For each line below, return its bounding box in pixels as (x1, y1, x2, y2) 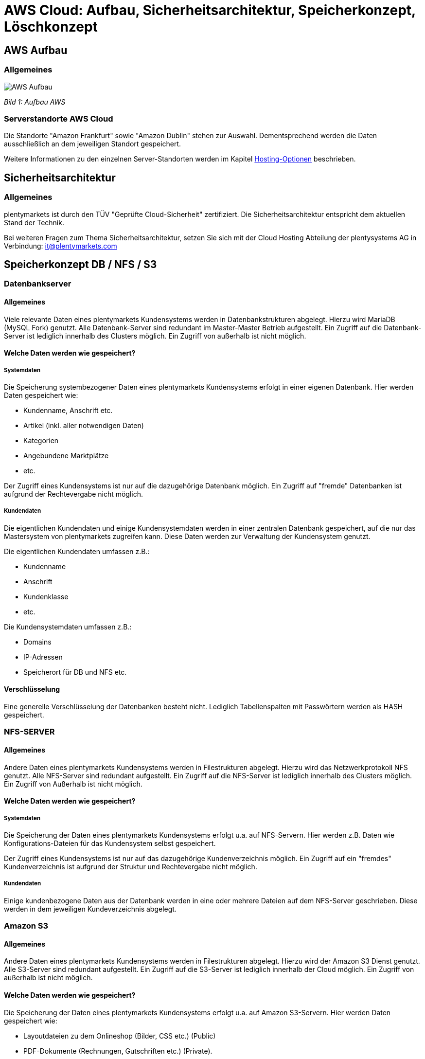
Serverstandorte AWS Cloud (4, 113, 113, 124)
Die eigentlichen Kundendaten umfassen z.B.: (4, 547, 150, 556)
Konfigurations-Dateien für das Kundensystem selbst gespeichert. (4, 839, 216, 847)
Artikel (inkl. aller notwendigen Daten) (23, 421, 144, 430)
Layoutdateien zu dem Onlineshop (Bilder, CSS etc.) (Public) (23, 1031, 216, 1040)
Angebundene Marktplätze (23, 451, 109, 460)
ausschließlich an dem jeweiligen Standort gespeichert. (4, 140, 181, 148)
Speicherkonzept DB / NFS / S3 (4, 258, 157, 270)
